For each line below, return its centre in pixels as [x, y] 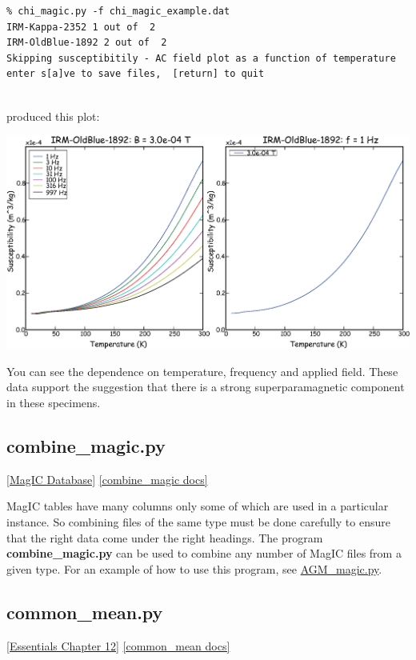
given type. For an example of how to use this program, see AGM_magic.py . [194, 568]
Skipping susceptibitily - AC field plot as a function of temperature [201, 58]
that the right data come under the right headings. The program [165, 537]
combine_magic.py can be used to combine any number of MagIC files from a [204, 553]
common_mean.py [85, 612]
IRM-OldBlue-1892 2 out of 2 [87, 43]
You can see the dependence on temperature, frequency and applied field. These [202, 371]
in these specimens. [54, 402]
